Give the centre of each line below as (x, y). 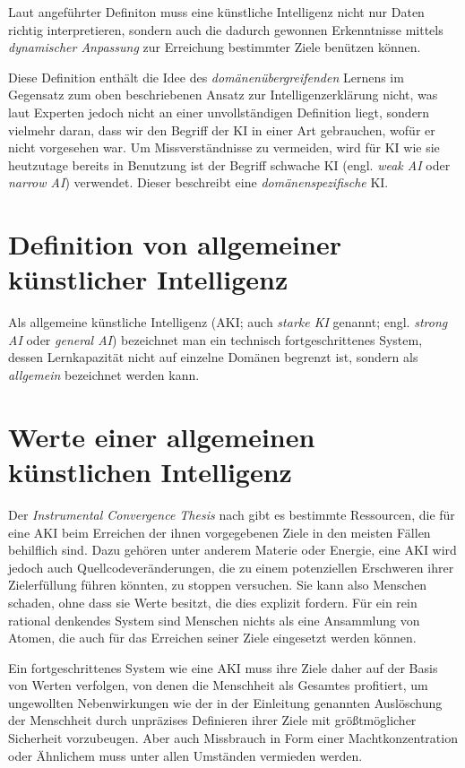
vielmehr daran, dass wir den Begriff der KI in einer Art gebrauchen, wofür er (222, 129)
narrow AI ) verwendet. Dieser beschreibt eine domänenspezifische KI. (198, 182)
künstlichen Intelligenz (150, 471)
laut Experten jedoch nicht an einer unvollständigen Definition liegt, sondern (219, 112)
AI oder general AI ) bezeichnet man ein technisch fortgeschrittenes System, (215, 339)
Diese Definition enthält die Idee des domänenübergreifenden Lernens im (206, 77)
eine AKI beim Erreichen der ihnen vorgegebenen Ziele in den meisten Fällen (220, 532)
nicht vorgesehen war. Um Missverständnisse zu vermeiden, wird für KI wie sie (224, 147)
